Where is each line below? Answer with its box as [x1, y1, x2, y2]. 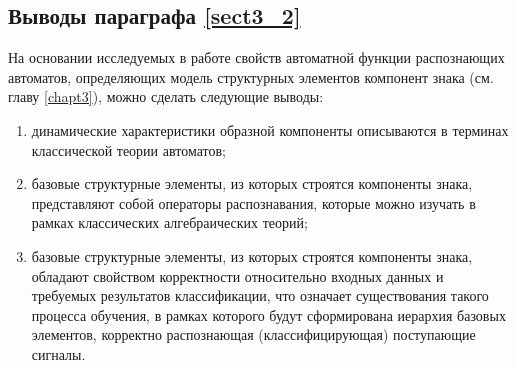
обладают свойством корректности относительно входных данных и [31, 265, 444, 286]
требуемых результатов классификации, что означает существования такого [31, 285, 489, 306]
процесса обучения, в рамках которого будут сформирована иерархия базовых [31, 304, 506, 325]
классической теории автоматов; [31, 139, 226, 160]
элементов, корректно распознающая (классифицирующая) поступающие [31, 324, 476, 345]
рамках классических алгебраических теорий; [31, 212, 308, 233]
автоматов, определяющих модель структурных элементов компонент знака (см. [8, 66, 494, 87]
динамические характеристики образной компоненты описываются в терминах [31, 119, 509, 140]
